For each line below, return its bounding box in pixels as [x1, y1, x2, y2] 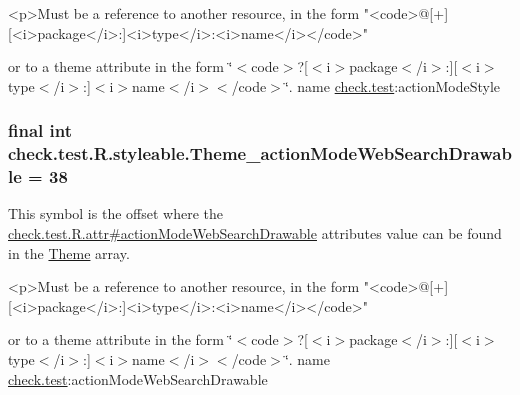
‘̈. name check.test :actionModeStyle [284, 75, 501, 96]
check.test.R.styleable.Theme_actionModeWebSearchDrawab [8, 141, 512, 166]
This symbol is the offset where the [8, 203, 223, 224]
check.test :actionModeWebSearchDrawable [8, 368, 268, 389]
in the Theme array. [8, 242, 130, 263]
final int [8, 118, 72, 143]
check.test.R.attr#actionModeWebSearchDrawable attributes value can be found [8, 223, 502, 244]
